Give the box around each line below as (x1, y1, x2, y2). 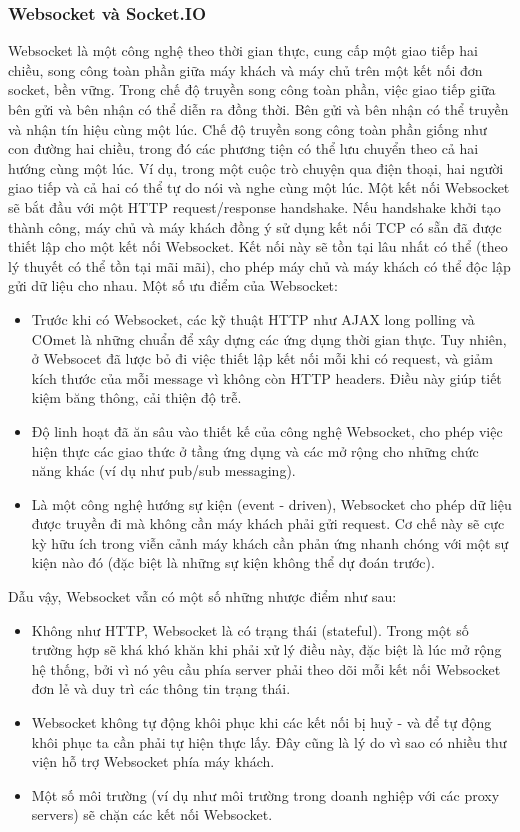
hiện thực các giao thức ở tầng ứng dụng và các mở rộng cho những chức (31, 440, 479, 461)
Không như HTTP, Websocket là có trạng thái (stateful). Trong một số (31, 619, 469, 640)
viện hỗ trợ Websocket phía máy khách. (31, 751, 275, 772)
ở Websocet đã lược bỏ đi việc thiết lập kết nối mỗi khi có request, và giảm (31, 348, 493, 369)
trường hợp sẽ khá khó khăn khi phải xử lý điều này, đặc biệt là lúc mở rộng (31, 639, 502, 660)
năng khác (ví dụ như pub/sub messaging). (31, 460, 296, 481)
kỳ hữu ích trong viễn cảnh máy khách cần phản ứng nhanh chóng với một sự (31, 532, 509, 553)
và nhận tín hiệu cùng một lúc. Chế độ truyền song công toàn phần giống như (8, 118, 487, 139)
